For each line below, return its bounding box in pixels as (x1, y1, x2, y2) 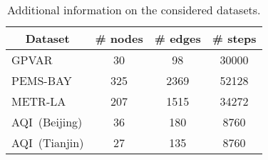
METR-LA (11, 93, 66, 109)
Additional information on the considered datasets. (6, 1, 261, 18)
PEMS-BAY (11, 72, 72, 89)
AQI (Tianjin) (11, 134, 84, 151)
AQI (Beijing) (11, 114, 83, 130)
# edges (154, 30, 201, 46)
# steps (212, 30, 257, 46)
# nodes (95, 30, 143, 46)
